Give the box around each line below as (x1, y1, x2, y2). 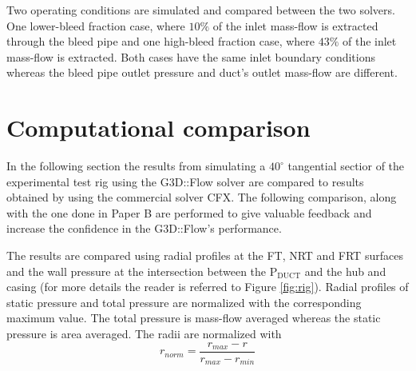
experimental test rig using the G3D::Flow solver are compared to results (6, 173, 364, 189)
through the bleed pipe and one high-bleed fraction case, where (6, 33, 315, 50)
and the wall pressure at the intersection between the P (6, 262, 278, 279)
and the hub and (304, 262, 386, 279)
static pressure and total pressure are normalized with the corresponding (6, 293, 362, 310)
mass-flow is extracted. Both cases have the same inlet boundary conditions (6, 48, 375, 65)
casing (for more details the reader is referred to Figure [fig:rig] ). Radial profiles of (6, 278, 409, 295)
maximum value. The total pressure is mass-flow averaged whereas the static (6, 309, 381, 326)
